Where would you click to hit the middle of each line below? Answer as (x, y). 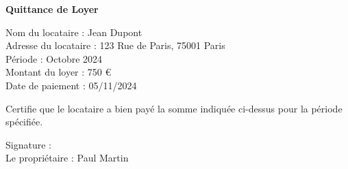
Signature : (28, 144)
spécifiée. (24, 122)
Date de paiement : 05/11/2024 (71, 85)
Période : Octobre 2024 (54, 58)
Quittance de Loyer (52, 9)
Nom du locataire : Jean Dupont (74, 32)
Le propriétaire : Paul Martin (67, 158)
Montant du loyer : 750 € (59, 72)
